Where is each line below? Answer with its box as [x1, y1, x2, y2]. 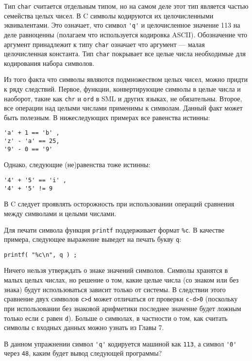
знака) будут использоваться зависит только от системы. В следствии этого [4, 284, 226, 294]
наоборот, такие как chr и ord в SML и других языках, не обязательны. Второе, [4, 93, 242, 103]
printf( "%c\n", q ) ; [4, 251, 77, 258]
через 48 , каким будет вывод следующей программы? [4, 348, 162, 358]
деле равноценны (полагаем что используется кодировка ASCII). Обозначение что [4, 29, 248, 39]
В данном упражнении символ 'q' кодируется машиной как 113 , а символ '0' [4, 338, 237, 348]
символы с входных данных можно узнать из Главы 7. [4, 322, 164, 332]
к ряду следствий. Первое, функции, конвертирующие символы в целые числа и [4, 84, 241, 94]
